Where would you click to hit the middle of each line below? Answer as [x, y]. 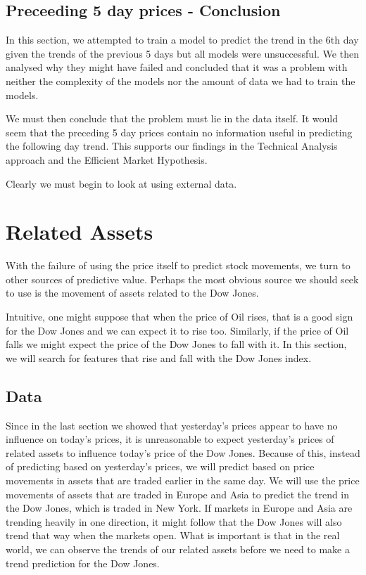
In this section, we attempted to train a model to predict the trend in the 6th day [182, 40]
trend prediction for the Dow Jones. [83, 563]
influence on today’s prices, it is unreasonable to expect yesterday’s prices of [170, 439]
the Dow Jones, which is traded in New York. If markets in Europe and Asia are [179, 508]
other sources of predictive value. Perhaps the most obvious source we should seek [182, 279]
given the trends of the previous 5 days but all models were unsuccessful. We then [182, 53]
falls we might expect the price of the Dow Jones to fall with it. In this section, [176, 344]
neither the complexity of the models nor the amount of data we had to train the [181, 80]
